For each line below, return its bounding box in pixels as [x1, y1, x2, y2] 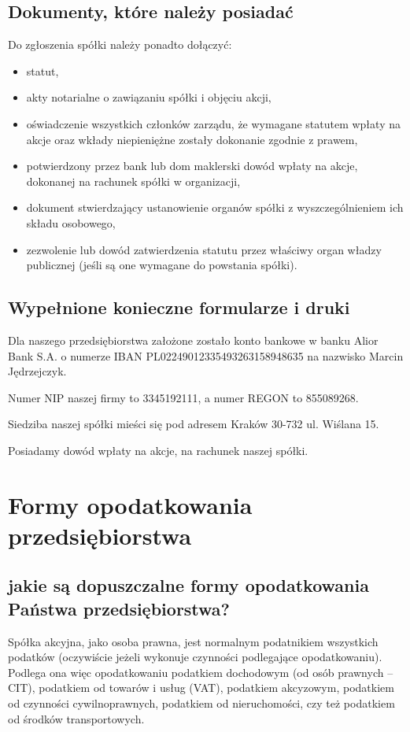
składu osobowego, [26, 214, 116, 231]
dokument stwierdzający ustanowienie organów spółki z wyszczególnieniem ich [26, 199, 404, 216]
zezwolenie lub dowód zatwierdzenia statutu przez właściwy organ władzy [26, 241, 382, 257]
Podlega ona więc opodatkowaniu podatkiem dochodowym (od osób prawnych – [8, 664, 393, 680]
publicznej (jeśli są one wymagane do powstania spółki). [26, 257, 297, 273]
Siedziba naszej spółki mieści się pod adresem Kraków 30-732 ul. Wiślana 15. [8, 416, 379, 432]
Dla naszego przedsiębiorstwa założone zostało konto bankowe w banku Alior [8, 331, 379, 348]
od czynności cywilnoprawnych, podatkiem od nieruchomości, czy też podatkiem [8, 695, 395, 712]
